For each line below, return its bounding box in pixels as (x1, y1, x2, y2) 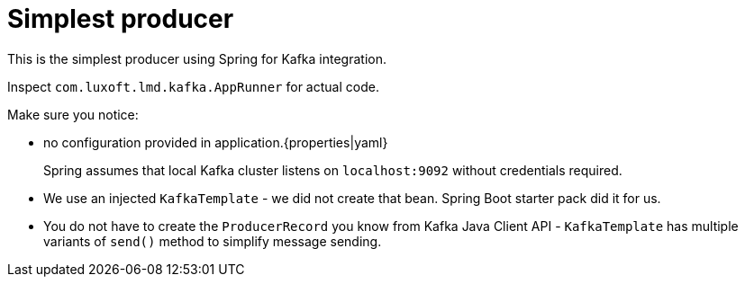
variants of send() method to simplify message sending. (43, 233, 382, 249)
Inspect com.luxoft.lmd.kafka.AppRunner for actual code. (7, 78, 379, 94)
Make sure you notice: (7, 106, 139, 122)
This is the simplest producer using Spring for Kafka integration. (7, 50, 386, 67)
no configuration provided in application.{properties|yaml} (43, 134, 388, 150)
